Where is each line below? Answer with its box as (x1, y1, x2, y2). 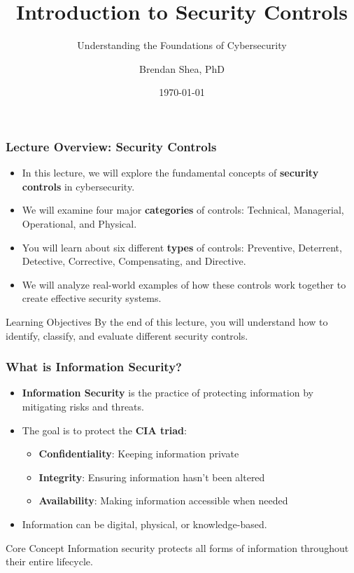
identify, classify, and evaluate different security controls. (6, 328, 248, 343)
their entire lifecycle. (6, 554, 93, 569)
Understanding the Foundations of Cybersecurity (77, 38, 287, 53)
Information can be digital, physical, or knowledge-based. (22, 516, 267, 531)
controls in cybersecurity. (22, 179, 135, 193)
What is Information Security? (6, 358, 182, 375)
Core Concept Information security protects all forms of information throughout (6, 540, 349, 555)
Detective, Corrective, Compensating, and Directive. (22, 254, 246, 268)
